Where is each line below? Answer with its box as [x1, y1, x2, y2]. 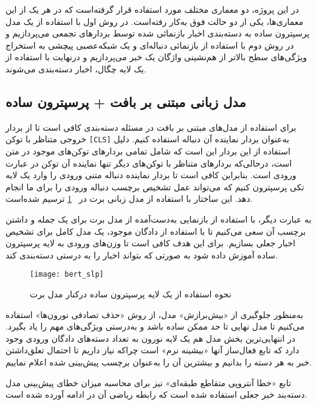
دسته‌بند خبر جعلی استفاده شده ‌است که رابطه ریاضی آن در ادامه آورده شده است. [5, 388, 307, 401]
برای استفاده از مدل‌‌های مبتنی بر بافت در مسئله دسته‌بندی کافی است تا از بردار [5, 120, 297, 133]
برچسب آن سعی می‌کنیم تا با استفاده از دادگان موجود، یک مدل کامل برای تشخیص [5, 224, 306, 237]
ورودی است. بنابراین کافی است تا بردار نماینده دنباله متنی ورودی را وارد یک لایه [5, 168, 297, 181]
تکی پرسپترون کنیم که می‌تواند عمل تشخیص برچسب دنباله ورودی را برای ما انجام [5, 180, 304, 193]
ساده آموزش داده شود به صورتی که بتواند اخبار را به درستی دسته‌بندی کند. [5, 248, 278, 261]
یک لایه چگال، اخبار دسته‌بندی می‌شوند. [5, 62, 146, 75]
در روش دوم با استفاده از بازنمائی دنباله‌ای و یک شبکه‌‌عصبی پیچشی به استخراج [5, 38, 294, 51]
